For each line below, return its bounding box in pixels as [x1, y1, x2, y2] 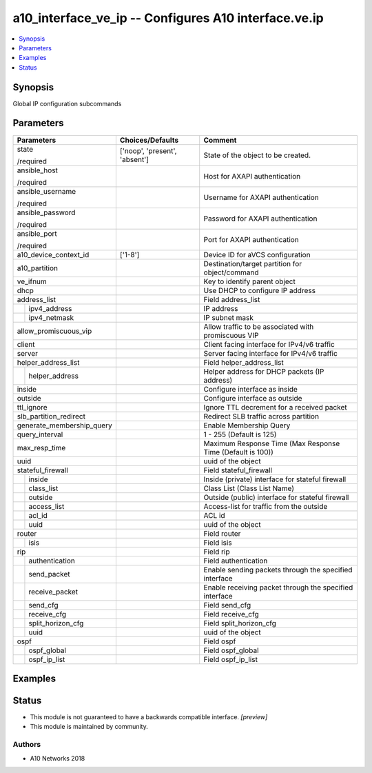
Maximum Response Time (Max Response [203, 439, 340, 448]
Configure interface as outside [203, 393, 302, 403]
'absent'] [119, 154, 149, 164]
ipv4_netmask [28, 312, 74, 322]
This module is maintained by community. [30, 723, 148, 731]
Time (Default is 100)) [203, 447, 273, 456]
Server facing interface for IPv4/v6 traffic [203, 348, 338, 358]
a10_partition [17, 263, 59, 272]
